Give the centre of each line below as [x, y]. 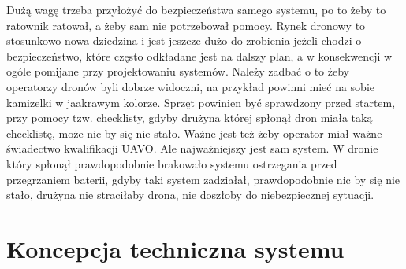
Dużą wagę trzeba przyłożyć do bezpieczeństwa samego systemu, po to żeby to [196, 9]
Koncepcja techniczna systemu [175, 248]
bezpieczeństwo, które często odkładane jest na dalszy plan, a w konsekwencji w [199, 55]
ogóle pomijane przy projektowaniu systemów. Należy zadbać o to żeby [178, 71]
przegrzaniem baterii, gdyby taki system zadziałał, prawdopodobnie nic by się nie [203, 179]
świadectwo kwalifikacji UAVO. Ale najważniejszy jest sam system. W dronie [192, 148]
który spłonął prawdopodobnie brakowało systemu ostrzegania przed [172, 163]
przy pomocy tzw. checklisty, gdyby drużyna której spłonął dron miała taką [190, 118]
